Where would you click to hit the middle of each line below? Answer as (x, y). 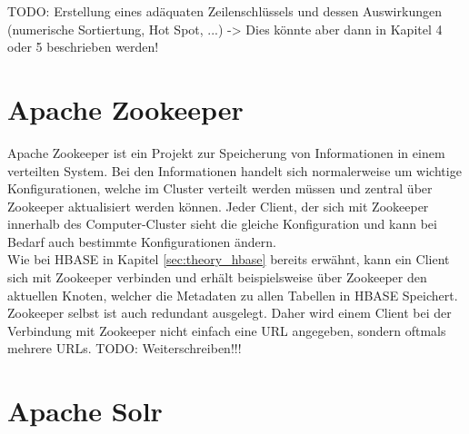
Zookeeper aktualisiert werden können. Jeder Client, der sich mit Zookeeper (218, 206)
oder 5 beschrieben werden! (83, 47)
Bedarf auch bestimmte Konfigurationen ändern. (142, 241)
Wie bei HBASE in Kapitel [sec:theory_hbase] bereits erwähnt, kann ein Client (229, 259)
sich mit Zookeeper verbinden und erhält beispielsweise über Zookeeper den (217, 277)
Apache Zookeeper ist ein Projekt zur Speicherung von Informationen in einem (226, 152)
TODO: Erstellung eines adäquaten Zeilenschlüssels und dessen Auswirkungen (225, 11)
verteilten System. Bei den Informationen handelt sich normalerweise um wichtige (234, 170)
